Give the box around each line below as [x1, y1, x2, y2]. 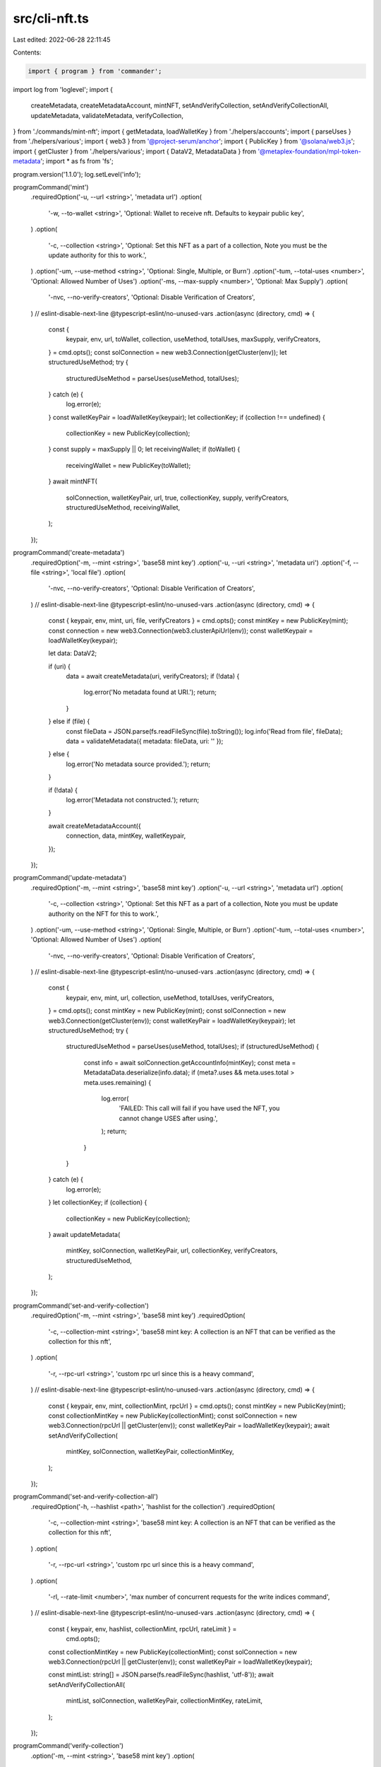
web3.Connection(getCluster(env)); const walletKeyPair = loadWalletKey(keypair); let [48, 1016, 296, 1025]
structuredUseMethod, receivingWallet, [66, 503, 181, 512]
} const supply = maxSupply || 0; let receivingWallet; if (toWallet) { [48, 445, 241, 454]
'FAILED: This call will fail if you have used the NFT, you [119, 1104, 280, 1113]
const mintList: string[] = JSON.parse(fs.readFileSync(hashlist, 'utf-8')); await [48, 1670, 274, 1679]
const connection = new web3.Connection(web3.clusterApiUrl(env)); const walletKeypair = [48, 626, 313, 635]
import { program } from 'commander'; [28, 67, 162, 75]
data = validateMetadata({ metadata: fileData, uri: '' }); [66, 737, 224, 746]
